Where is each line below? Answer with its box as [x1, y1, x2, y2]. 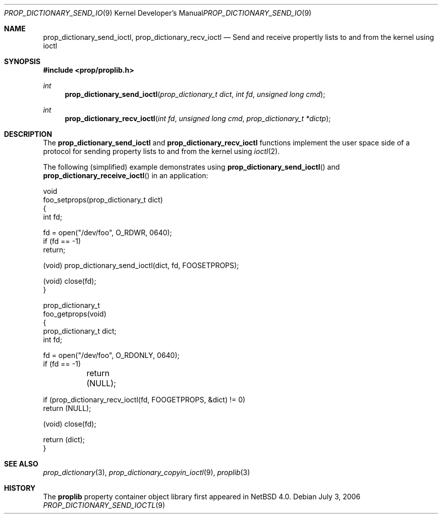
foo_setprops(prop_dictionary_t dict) [43, 195, 163, 204]
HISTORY [4, 484, 36, 492]
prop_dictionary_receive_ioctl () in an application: [43, 171, 208, 180]
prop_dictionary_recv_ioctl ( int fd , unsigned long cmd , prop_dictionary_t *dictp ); [65, 114, 331, 123]
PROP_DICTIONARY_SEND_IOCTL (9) [43, 501, 165, 509]
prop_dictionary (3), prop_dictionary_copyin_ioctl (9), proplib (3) [43, 468, 250, 477]
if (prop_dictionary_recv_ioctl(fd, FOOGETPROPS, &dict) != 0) [43, 395, 246, 404]
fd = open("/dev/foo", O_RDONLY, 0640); [43, 351, 180, 359]
